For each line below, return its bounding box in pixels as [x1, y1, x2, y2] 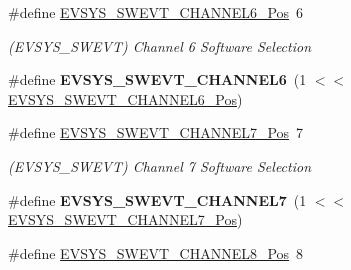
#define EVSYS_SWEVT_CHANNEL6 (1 [8, 69, 307, 90]
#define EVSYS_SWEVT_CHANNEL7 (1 [8, 189, 307, 210]
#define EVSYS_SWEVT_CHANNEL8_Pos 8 [8, 242, 304, 263]
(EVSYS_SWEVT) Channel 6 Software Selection [8, 35, 312, 56]
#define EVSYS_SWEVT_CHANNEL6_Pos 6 [8, 2, 304, 22]
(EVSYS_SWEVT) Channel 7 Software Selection [8, 155, 312, 176]
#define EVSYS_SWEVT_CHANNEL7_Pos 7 [8, 122, 304, 143]
